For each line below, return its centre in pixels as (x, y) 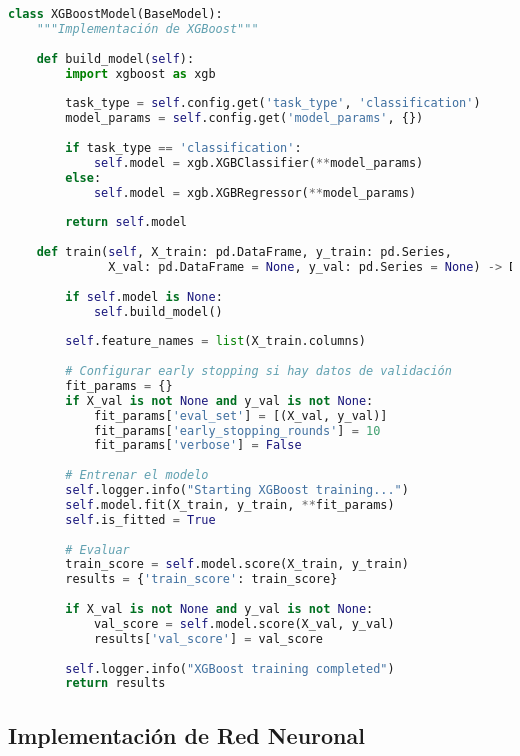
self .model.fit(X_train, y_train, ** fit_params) (230, 504)
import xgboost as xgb (140, 73)
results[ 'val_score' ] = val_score (208, 638)
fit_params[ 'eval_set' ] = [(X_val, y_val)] (240, 415)
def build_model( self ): (115, 58)
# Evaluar (97, 549)
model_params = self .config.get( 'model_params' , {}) (244, 118)
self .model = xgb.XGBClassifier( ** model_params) (258, 162)
